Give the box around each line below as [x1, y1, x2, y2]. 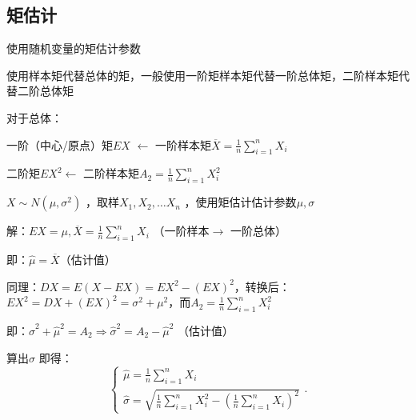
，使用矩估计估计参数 [184, 194, 297, 210]
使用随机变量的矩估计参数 [6, 40, 141, 57]
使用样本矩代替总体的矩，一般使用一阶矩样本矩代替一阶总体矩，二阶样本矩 [6, 66, 398, 83]
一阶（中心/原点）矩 [6, 136, 113, 153]
